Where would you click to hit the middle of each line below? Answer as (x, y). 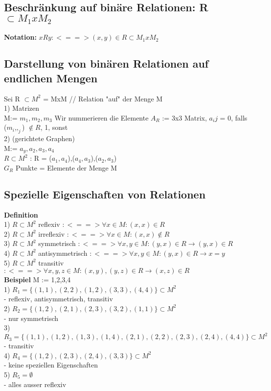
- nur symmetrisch (31, 318)
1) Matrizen (22, 108)
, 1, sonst (54, 127)
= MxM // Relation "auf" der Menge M (103, 98)
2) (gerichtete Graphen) (39, 138)
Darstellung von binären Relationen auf (106, 63)
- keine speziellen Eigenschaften (51, 365)
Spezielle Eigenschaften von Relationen (105, 194)
